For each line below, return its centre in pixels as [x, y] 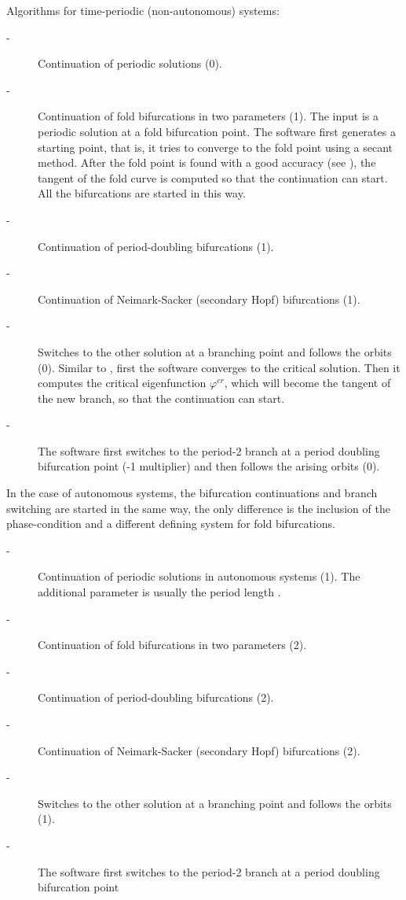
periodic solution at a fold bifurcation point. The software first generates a [217, 131]
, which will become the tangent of [307, 383]
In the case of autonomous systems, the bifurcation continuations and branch [192, 493]
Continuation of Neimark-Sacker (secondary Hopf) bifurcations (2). [199, 750]
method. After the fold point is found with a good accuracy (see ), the [207, 162]
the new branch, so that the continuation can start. [161, 398]
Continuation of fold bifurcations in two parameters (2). [172, 645]
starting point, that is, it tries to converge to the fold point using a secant [216, 147]
